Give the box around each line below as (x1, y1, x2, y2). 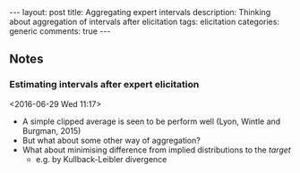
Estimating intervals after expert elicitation (9, 78, 200, 91)
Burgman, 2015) (21, 125, 81, 136)
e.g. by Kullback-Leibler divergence (35, 153, 167, 164)
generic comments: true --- (9, 26, 111, 37)
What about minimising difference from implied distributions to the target (21, 144, 291, 155)
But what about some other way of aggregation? (21, 135, 201, 145)
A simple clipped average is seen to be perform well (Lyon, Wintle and (21, 116, 281, 127)
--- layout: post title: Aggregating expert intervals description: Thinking (9, 7, 271, 17)
